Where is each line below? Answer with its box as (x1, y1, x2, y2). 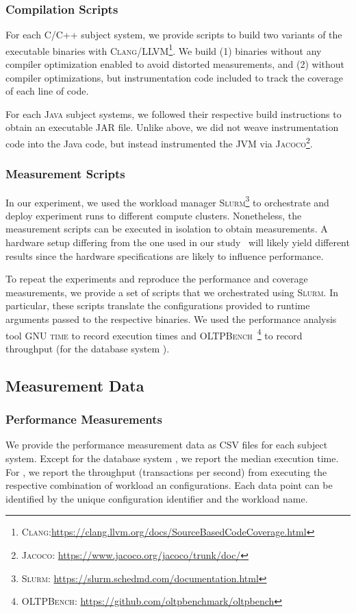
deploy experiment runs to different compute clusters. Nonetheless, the (5, 208, 302, 222)
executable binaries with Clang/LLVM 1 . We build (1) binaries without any (5, 41, 322, 58)
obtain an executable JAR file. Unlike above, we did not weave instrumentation (5, 120, 339, 134)
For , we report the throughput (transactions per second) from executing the (5, 464, 327, 479)
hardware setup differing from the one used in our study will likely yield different (5, 235, 350, 249)
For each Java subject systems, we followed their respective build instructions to (5, 106, 342, 121)
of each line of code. (5, 84, 89, 98)
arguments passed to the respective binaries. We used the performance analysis (5, 311, 337, 326)
